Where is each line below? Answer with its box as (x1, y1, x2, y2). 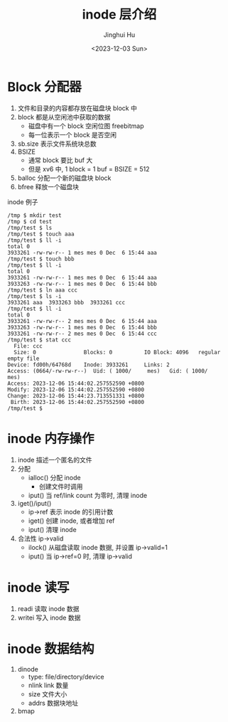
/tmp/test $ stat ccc (7, 336, 72, 344)
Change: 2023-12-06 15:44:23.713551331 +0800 (7, 392, 144, 399)
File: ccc (13, 342, 43, 349)
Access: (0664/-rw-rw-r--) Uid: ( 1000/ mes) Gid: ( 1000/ (7, 367, 208, 374)
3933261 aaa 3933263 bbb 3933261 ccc (7, 299, 126, 306)
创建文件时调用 (38, 482, 83, 491)
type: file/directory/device (28, 672, 104, 681)
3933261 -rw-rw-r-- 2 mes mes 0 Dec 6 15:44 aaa (7, 317, 158, 324)
